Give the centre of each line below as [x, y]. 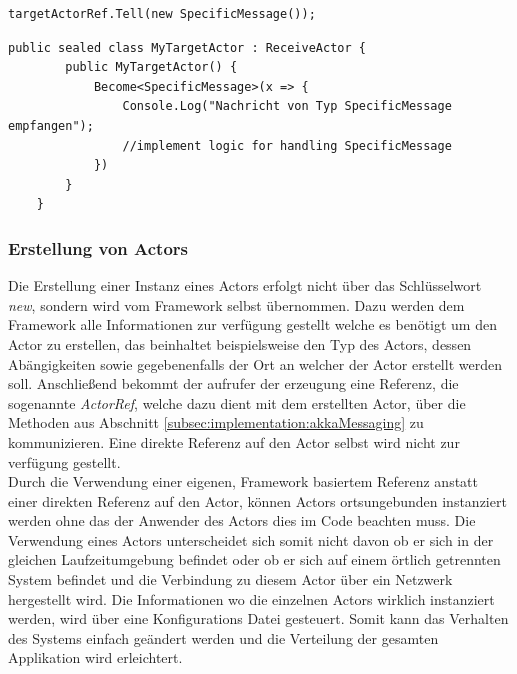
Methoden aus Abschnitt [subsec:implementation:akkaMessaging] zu [216, 422]
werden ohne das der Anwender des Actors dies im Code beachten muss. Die [242, 520]
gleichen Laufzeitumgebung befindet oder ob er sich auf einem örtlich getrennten [254, 559]
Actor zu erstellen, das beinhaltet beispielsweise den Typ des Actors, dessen [240, 343]
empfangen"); [51, 125]
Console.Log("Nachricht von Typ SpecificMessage [287, 106]
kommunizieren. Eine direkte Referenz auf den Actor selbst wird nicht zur [234, 441]
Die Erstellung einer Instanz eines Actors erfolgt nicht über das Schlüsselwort [245, 285]
